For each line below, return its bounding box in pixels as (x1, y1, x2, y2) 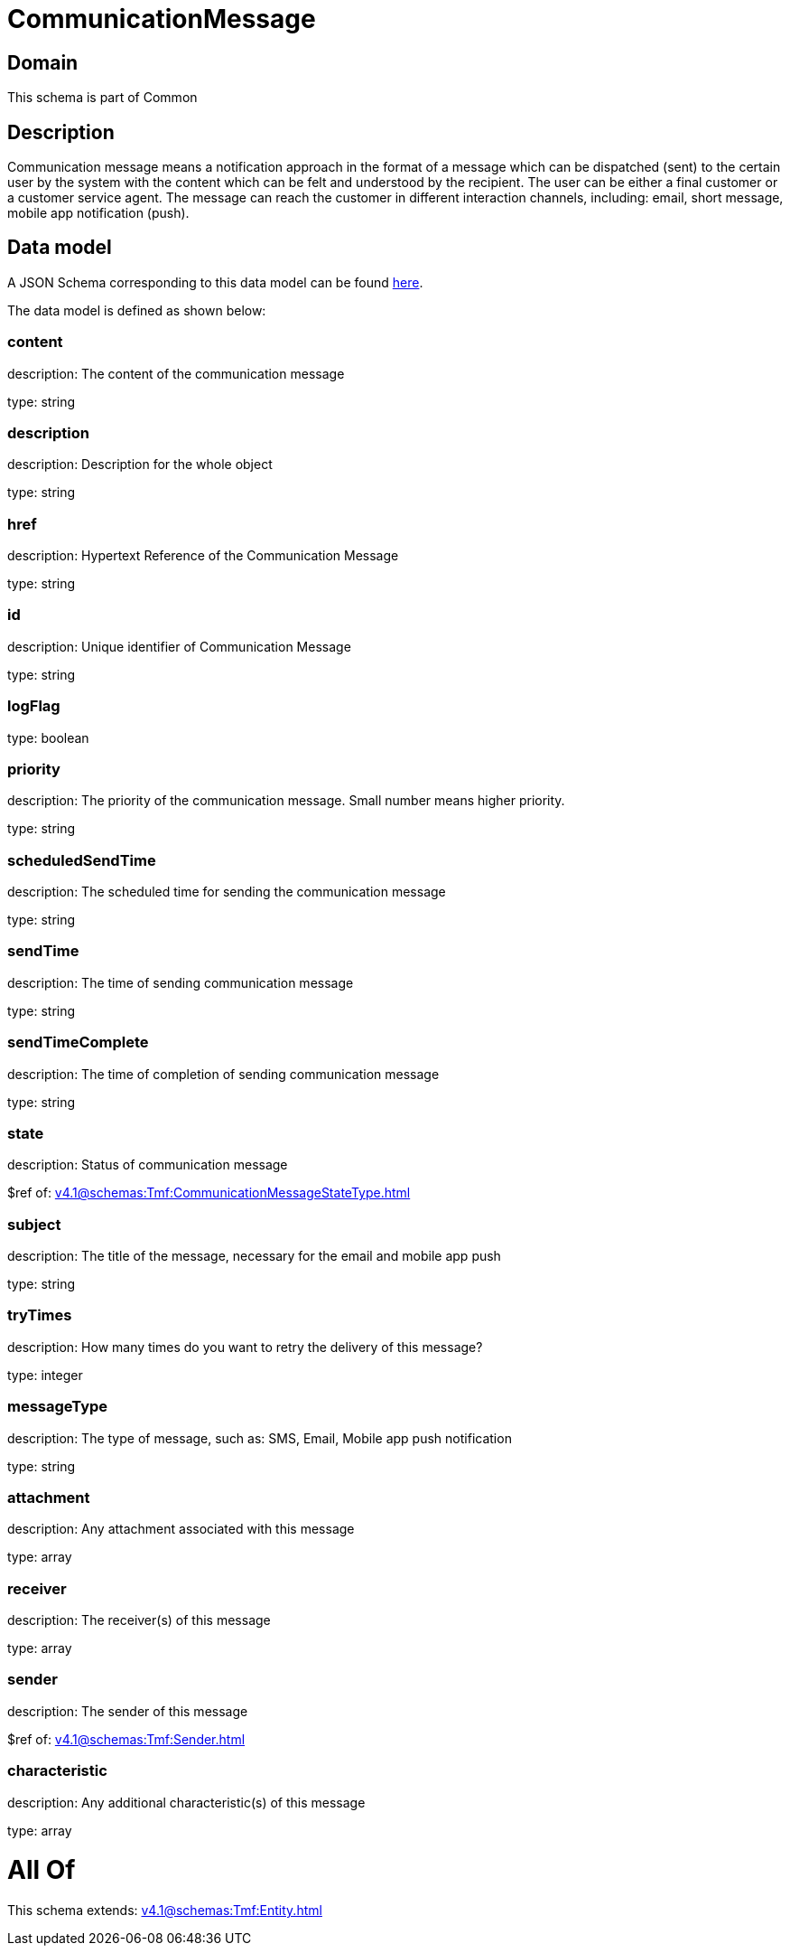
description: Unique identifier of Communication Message (7, 638, 351, 654)
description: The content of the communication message (7, 365, 345, 381)
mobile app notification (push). (7, 205, 190, 221)
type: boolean (7, 729, 89, 746)
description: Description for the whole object (7, 456, 273, 473)
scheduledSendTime (7, 850, 156, 869)
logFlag (7, 697, 60, 716)
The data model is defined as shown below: (7, 302, 266, 318)
